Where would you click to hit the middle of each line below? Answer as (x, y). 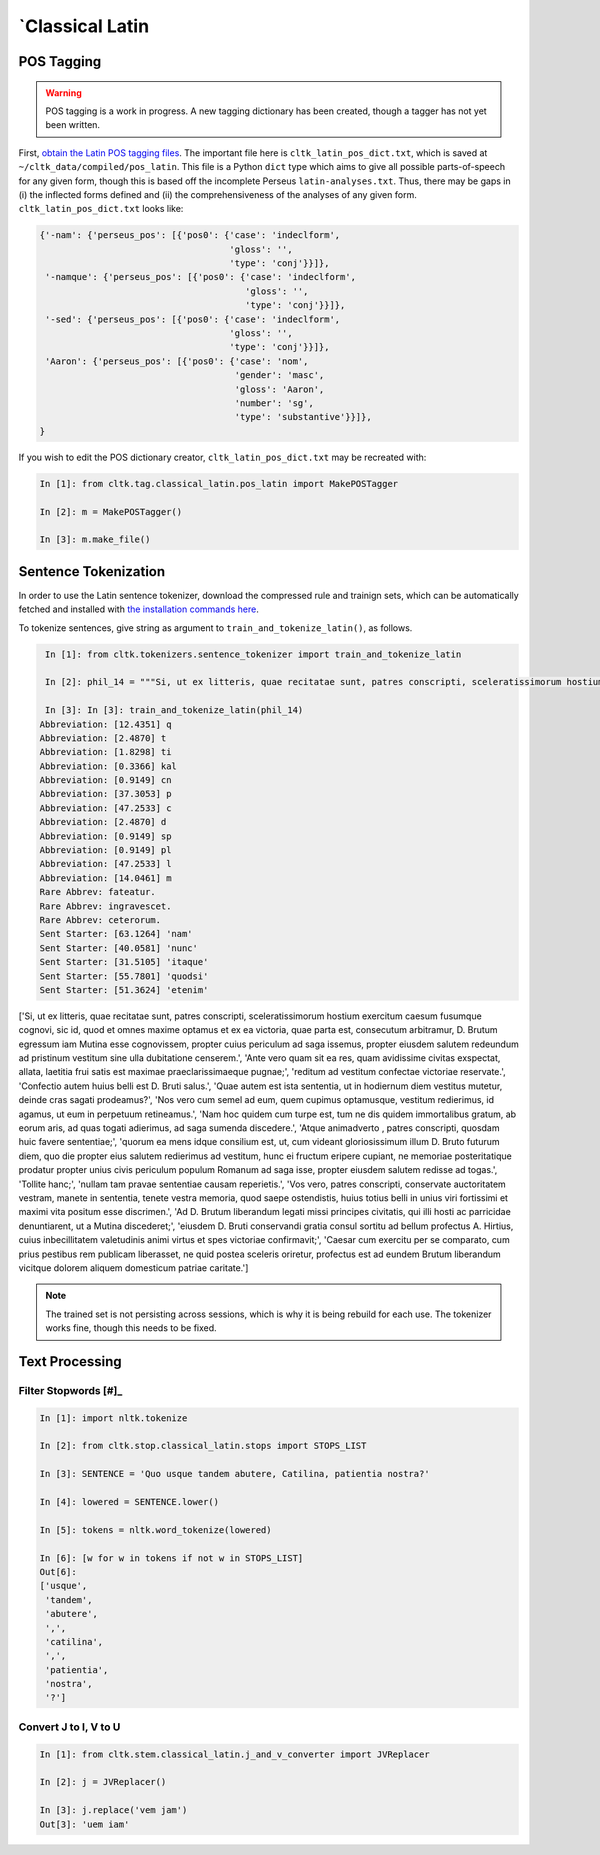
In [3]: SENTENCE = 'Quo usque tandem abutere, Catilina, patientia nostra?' (234, 1474)
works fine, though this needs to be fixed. (131, 1328)
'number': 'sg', (274, 403)
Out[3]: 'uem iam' (84, 1824)
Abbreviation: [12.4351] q (105, 724)
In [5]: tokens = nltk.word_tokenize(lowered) (155, 1529)
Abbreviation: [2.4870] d (103, 822)
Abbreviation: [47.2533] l (105, 864)
